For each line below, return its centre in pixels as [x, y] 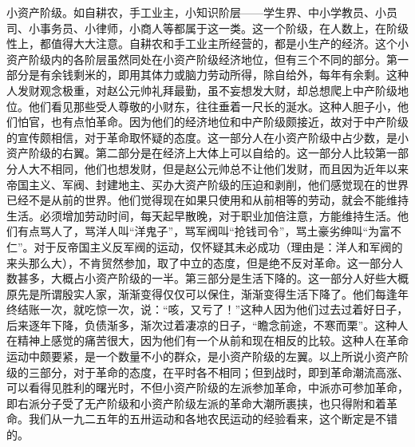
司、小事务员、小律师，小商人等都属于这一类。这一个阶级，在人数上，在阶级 [207, 28]
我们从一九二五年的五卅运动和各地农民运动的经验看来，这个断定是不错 [213, 419]
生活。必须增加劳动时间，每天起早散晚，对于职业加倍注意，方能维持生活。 [202, 215]
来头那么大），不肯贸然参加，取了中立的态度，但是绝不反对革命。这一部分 [199, 262]
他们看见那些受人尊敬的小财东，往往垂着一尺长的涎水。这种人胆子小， [213, 106]
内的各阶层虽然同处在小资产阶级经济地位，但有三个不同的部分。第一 [229, 59]
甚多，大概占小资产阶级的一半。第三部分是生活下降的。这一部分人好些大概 [213, 278]
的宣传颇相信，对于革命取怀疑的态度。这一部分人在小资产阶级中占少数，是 [202, 137]
